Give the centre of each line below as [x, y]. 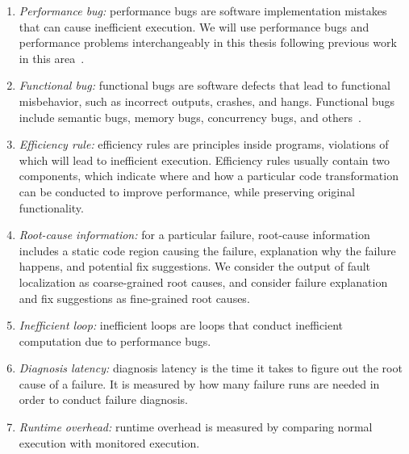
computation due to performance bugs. [115, 340]
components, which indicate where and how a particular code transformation [209, 176]
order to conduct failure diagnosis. [103, 399]
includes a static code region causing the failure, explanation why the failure [207, 250]
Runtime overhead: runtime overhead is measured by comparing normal [196, 427]
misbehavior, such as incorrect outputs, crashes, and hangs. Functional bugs [207, 101]
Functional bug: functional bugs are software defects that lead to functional [204, 85]
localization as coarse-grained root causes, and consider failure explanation [203, 282]
